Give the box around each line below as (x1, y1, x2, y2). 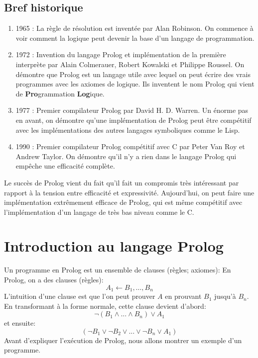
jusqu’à (214, 291, 236, 301)
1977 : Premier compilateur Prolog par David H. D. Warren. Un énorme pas (15, 105, 249, 115)
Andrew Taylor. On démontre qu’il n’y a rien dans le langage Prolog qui (15, 151, 237, 161)
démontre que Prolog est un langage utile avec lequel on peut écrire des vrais (15, 69, 251, 79)
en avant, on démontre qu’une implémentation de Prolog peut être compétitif (15, 114, 252, 125)
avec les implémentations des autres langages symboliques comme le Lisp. (15, 124, 240, 135)
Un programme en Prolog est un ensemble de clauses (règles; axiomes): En (4, 265, 231, 275)
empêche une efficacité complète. (15, 161, 115, 171)
